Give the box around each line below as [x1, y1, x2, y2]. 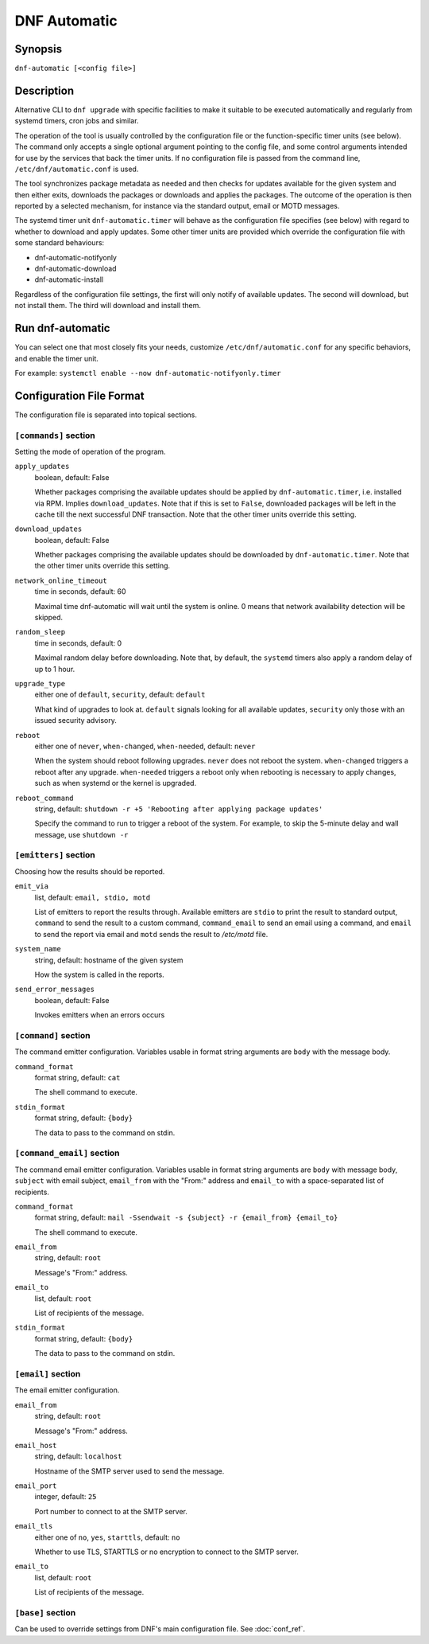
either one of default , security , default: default [34, 689, 206, 700]
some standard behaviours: [14, 238, 105, 248]
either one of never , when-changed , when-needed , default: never [34, 741, 256, 751]
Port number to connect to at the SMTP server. [34, 1506, 188, 1516]
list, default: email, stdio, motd [34, 892, 151, 902]
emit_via [14, 882, 49, 891]
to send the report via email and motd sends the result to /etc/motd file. [34, 929, 269, 939]
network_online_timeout [14, 576, 107, 585]
